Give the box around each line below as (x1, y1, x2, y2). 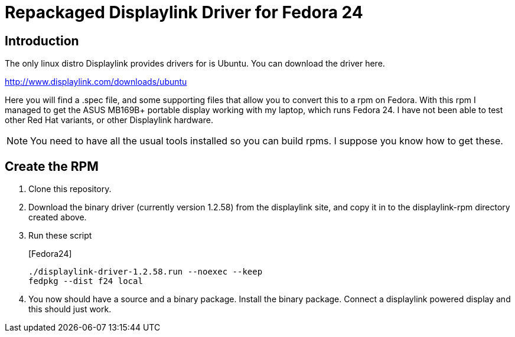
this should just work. (28, 304, 112, 315)
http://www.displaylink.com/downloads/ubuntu (5, 77, 187, 87)
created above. (28, 212, 87, 223)
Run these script (28, 230, 92, 241)
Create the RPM (5, 158, 99, 174)
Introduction (5, 33, 79, 48)
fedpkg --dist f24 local (28, 276, 143, 286)
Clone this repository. (28, 184, 112, 194)
